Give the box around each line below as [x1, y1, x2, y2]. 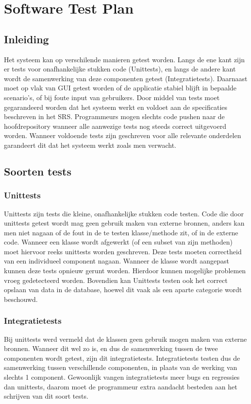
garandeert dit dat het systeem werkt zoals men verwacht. [4, 140, 176, 150]
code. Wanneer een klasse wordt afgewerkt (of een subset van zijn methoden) [4, 237, 233, 247]
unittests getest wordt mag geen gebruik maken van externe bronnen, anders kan [4, 218, 245, 228]
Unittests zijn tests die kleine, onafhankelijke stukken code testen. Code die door [4, 208, 244, 218]
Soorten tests [4, 163, 72, 178]
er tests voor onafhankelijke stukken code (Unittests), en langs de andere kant [4, 64, 236, 74]
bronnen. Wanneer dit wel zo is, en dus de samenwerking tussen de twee [4, 343, 218, 353]
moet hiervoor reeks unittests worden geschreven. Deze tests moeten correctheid [4, 246, 242, 256]
